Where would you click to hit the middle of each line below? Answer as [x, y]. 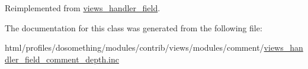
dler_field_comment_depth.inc [62, 59]
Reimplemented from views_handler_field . [83, 8]
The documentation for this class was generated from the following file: [134, 27]
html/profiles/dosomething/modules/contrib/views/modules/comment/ [134, 47]
